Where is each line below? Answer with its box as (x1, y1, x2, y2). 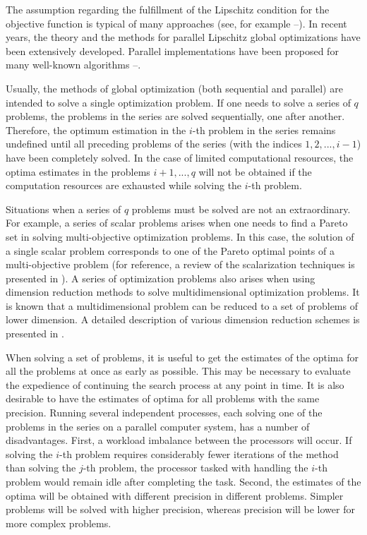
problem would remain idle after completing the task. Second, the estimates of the (6, 474, 361, 488)
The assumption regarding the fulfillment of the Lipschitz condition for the (6, 2, 330, 16)
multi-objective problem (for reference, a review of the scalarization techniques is (6, 257, 355, 272)
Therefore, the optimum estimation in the (6, 122, 186, 137)
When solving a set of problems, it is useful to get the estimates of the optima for (6, 349, 359, 364)
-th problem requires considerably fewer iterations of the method (59, 446, 339, 461)
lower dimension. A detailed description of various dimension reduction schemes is (6, 312, 360, 327)
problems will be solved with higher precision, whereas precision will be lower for (6, 502, 355, 517)
